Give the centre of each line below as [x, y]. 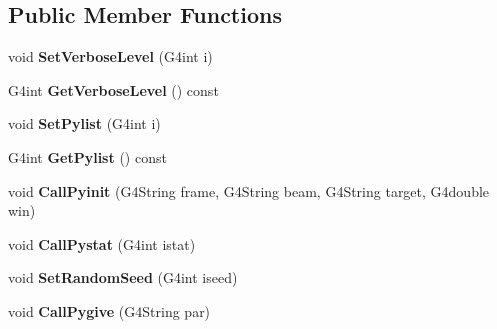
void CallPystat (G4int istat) [102, 243]
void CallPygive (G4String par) [109, 310]
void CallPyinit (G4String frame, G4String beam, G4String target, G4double [249, 190]
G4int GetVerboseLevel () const [113, 89]
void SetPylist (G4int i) [84, 123]
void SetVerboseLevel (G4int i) [110, 56]
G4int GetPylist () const [87, 156]
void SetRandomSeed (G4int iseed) [123, 277]
